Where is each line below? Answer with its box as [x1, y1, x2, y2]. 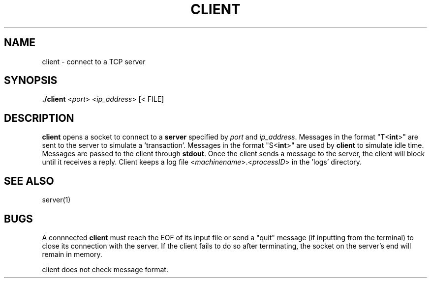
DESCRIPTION [4, 112, 74, 124]
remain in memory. [42, 250, 102, 258]
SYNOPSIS [4, 74, 58, 87]
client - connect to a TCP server [42, 57, 146, 66]
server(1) [42, 196, 71, 204]
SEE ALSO [4, 174, 54, 187]
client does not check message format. [42, 265, 168, 274]
